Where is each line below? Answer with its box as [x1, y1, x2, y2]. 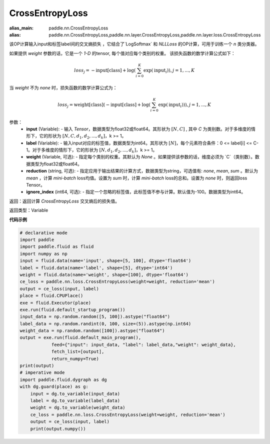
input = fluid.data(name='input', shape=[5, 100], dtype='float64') [19, 258, 191, 263]
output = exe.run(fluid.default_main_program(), [19, 335, 141, 340]
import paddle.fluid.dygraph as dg [19, 376, 107, 382]
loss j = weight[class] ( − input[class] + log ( [57, 101, 151, 108]
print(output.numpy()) [30, 425, 86, 431]
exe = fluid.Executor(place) [19, 300, 91, 305]
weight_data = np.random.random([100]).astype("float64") [19, 328, 165, 333]
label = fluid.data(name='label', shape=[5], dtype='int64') [19, 265, 173, 270]
